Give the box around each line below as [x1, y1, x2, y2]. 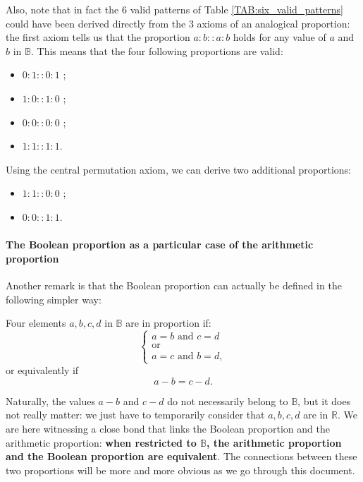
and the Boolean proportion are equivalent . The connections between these [6, 449, 357, 464]
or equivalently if [6, 363, 79, 378]
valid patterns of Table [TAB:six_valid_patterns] [130, 2, 343, 16]
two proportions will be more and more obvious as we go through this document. [6, 462, 355, 477]
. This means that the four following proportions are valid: [30, 43, 283, 58]
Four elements [6, 315, 66, 330]
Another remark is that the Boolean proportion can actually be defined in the [6, 277, 342, 292]
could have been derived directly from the [6, 16, 186, 30]
